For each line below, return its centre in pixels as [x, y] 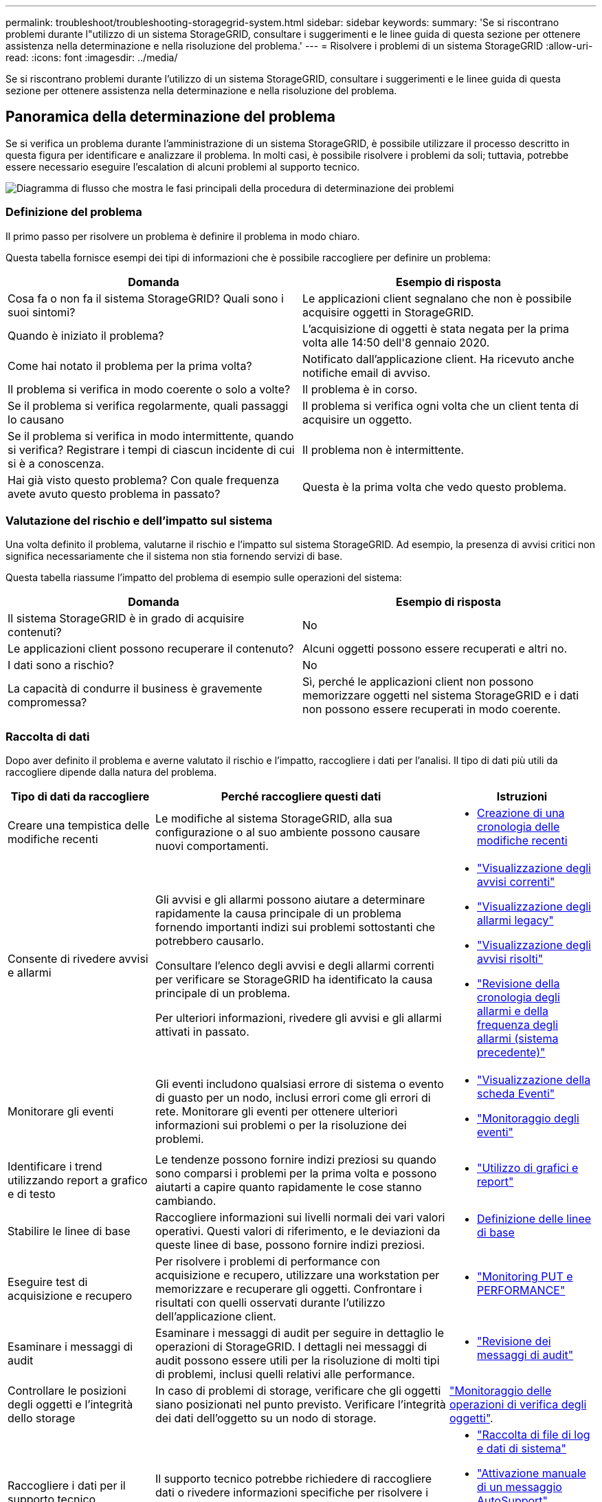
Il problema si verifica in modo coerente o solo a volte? [149, 389]
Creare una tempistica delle [79, 826]
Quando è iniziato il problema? [86, 335]
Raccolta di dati [48, 736]
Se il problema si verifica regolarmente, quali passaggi [148, 405]
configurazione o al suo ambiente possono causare [288, 832]
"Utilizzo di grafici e [528, 1168]
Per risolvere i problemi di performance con [268, 1262]
